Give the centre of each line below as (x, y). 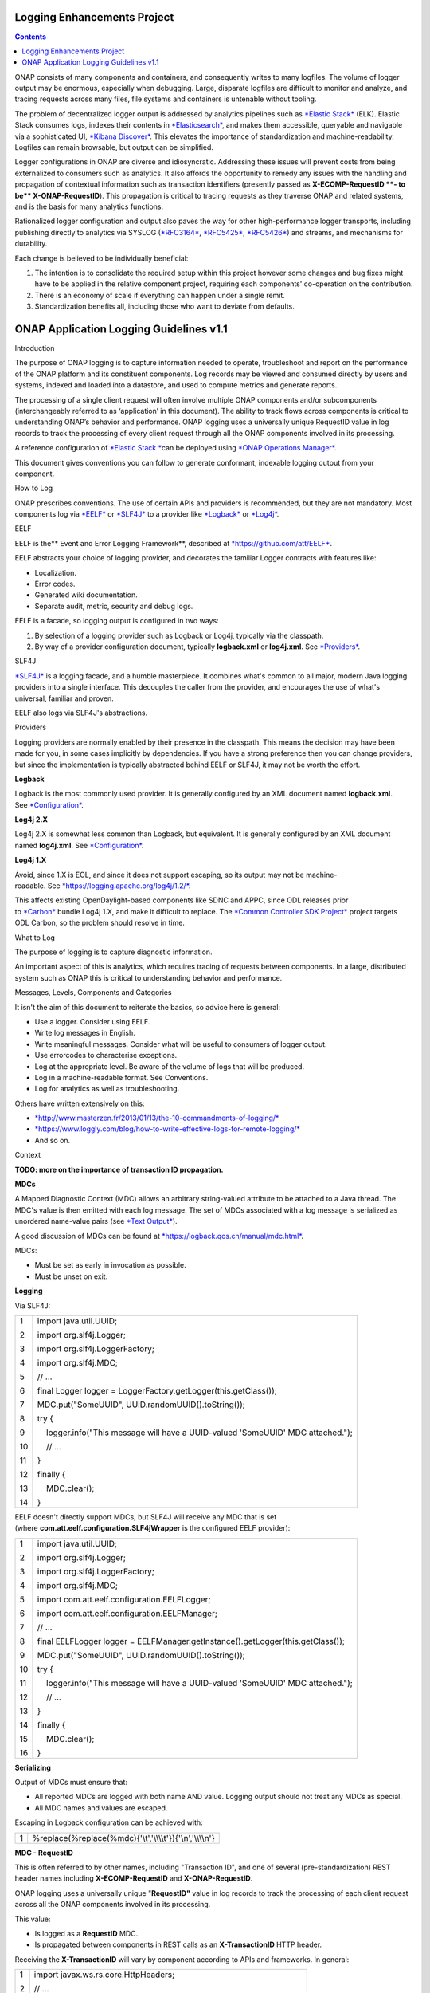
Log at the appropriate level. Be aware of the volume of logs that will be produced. (170, 1066)
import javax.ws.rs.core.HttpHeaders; (104, 1975)
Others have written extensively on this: (80, 1103)
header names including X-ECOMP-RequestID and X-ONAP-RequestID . (134, 1878)
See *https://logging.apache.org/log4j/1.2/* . (119, 886)
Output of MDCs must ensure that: (71, 1783)
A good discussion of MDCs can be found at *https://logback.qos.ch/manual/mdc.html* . (159, 1236)
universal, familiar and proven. (64, 698)
